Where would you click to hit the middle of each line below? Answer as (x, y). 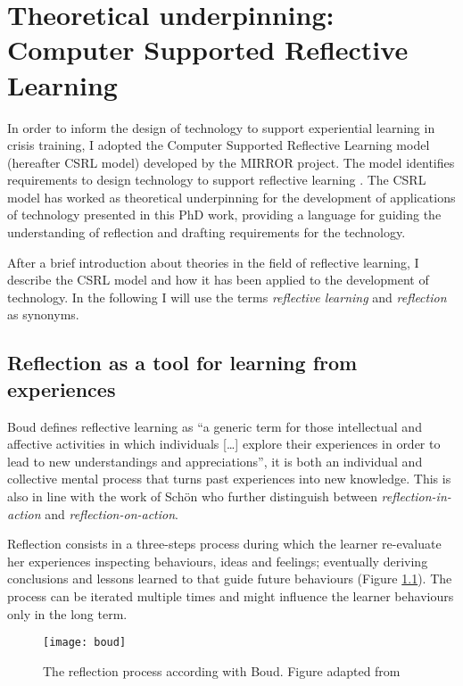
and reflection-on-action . (112, 513)
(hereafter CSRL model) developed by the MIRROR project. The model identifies (231, 162)
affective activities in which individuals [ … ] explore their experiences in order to (224, 444)
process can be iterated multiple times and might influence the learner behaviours (231, 595)
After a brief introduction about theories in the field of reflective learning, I (213, 262)
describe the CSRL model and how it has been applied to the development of (218, 280)
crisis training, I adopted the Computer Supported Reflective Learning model (219, 145)
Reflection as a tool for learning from (182, 363)
